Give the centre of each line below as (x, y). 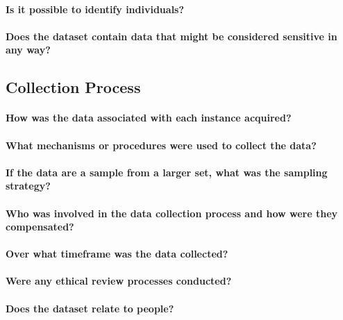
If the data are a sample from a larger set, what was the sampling (167, 172)
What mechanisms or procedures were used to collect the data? (161, 145)
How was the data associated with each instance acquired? (149, 118)
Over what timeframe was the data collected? (117, 254)
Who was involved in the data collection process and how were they (172, 213)
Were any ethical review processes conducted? (119, 281)
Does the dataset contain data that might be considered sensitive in (171, 36)
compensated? (40, 227)
